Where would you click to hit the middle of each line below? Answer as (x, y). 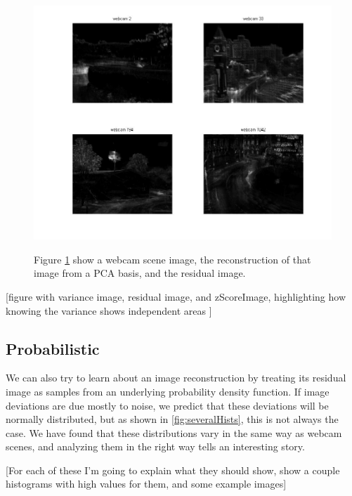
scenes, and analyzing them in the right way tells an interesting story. (155, 446)
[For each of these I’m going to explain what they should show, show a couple (173, 470)
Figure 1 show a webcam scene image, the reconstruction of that (172, 259)
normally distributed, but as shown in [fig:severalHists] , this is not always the (172, 419)
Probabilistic (53, 348)
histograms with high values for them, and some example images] (146, 484)
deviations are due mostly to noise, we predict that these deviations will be (167, 405)
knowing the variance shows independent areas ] (109, 310)
